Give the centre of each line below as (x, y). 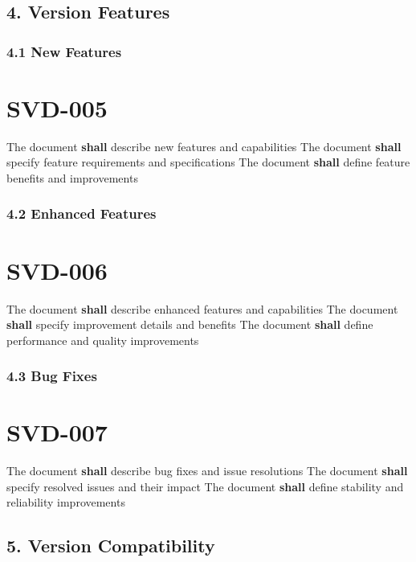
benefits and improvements (72, 177)
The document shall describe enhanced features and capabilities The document (202, 308)
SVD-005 (57, 107)
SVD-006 (57, 270)
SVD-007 (57, 432)
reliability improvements (66, 502)
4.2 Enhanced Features (82, 213)
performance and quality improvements (103, 340)
